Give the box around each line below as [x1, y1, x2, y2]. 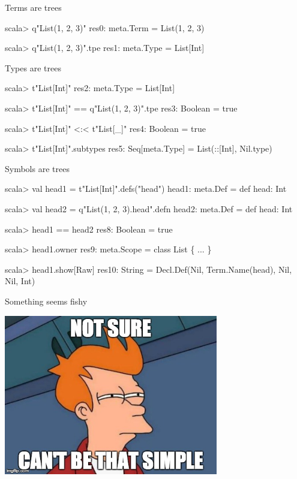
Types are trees [5, 61, 61, 74]
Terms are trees [5, 1, 62, 13]
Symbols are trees [5, 162, 70, 174]
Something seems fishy [5, 294, 88, 307]
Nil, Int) [5, 275, 35, 287]
